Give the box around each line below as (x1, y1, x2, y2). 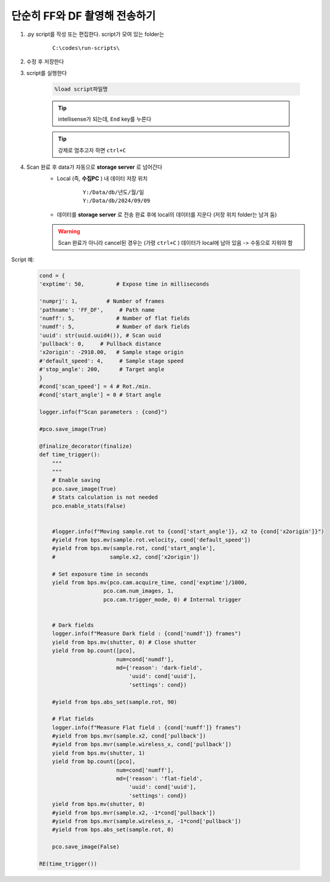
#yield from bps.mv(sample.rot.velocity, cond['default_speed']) (52, 537, 251, 543)
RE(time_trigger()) (39, 860, 97, 867)
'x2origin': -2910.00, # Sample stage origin (39, 349, 184, 356)
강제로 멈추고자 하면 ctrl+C (58, 146, 126, 153)
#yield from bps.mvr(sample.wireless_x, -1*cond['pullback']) (52, 817, 241, 825)
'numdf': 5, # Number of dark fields (39, 323, 190, 330)
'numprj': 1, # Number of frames (39, 298, 165, 305)
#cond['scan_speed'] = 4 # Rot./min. (39, 383, 152, 390)
